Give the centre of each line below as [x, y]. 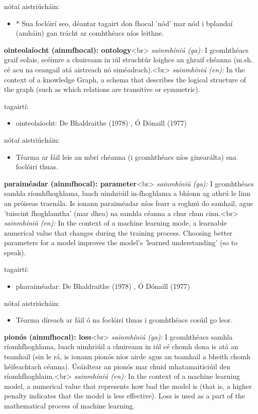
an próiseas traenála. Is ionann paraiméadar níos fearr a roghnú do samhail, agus [128, 203]
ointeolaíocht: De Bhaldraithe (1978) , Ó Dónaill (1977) [101, 123]
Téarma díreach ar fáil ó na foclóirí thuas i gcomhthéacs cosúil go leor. [124, 320]
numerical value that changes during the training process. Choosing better [118, 232]
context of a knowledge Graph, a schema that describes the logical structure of [125, 79]
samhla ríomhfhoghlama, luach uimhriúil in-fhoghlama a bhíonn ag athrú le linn [127, 193]
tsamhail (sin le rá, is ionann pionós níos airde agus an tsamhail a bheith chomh [127, 356]
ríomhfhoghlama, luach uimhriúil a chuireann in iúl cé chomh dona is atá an [121, 346]
